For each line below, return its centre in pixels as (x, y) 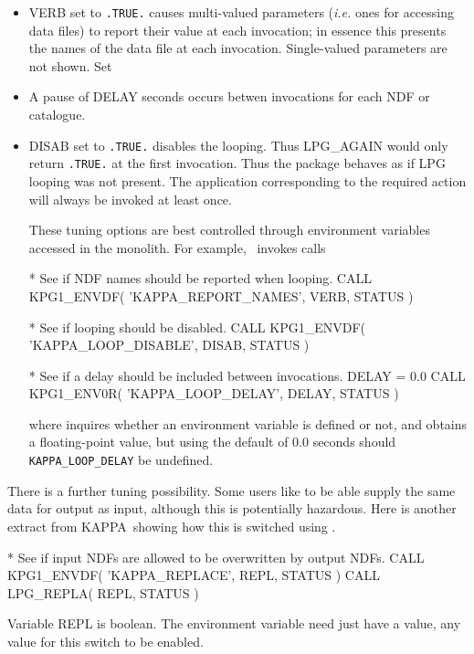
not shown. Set (70, 65)
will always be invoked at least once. (130, 199)
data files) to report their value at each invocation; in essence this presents (237, 30)
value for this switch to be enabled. (105, 641)
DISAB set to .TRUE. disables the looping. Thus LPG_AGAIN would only (238, 145)
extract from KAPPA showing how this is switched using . (172, 526)
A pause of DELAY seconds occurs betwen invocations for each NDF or (229, 96)
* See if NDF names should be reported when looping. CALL (200, 278)
